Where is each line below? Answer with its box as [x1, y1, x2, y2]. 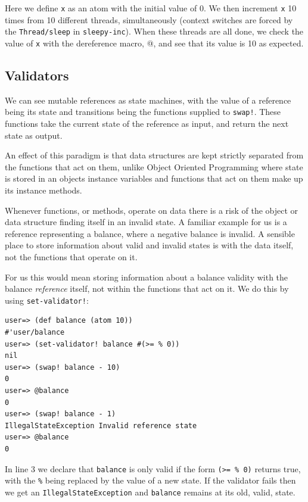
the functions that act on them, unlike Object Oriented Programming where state [5, 160, 303, 173]
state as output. [5, 129, 63, 141]
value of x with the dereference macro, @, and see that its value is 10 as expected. [5, 36, 304, 49]
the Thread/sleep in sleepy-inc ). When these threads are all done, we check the [5, 25, 304, 38]
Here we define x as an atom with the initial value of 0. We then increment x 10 [5, 2, 297, 14]
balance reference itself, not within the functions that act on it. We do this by [5, 282, 289, 295]
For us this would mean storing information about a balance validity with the [5, 270, 288, 283]
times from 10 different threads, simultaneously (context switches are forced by [5, 13, 293, 26]
